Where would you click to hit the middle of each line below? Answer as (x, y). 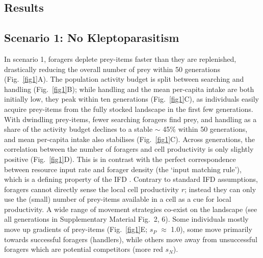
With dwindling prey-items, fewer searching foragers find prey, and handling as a (130, 119)
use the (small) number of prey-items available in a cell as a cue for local (118, 199)
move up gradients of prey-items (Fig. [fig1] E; (76, 229)
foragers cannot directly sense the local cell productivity (91, 189)
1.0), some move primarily (212, 229)
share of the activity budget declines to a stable (78, 129)
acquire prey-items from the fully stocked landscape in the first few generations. (129, 109)
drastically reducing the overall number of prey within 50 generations (112, 69)
